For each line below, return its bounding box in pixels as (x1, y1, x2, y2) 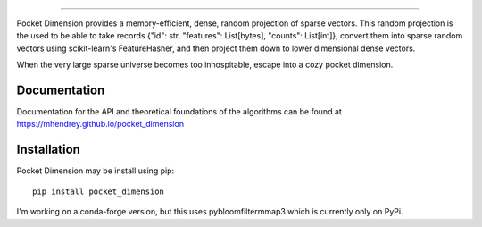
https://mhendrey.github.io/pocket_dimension (16, 119, 185, 130)
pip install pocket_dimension (32, 186, 165, 197)
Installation (16, 142, 80, 157)
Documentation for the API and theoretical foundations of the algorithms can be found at (16, 106, 343, 117)
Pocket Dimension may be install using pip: (16, 165, 174, 176)
